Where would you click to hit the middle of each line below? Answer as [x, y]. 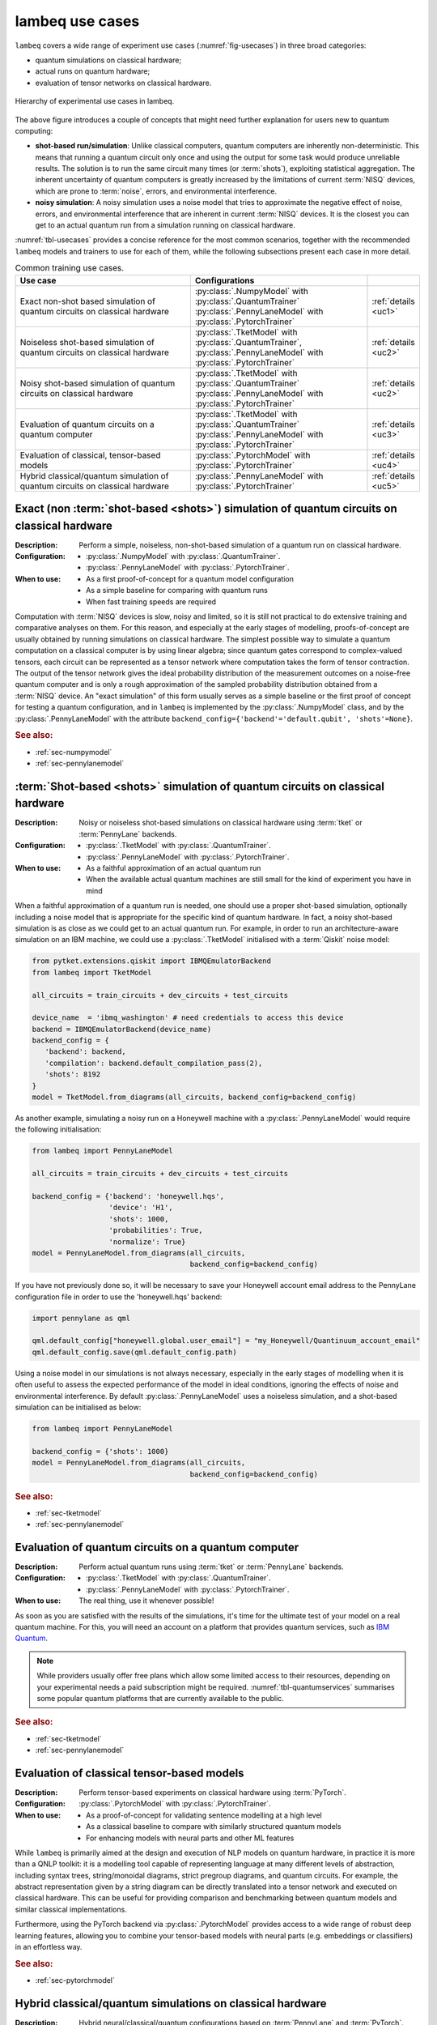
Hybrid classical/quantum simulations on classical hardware [171, 2004]
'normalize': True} [147, 1242]
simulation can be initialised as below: [78, 1407]
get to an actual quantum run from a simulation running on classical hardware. [165, 225]
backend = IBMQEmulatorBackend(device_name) [122, 1029]
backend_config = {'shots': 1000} [100, 1451]
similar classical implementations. [71, 1909]
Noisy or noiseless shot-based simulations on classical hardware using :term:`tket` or [221, 823]
